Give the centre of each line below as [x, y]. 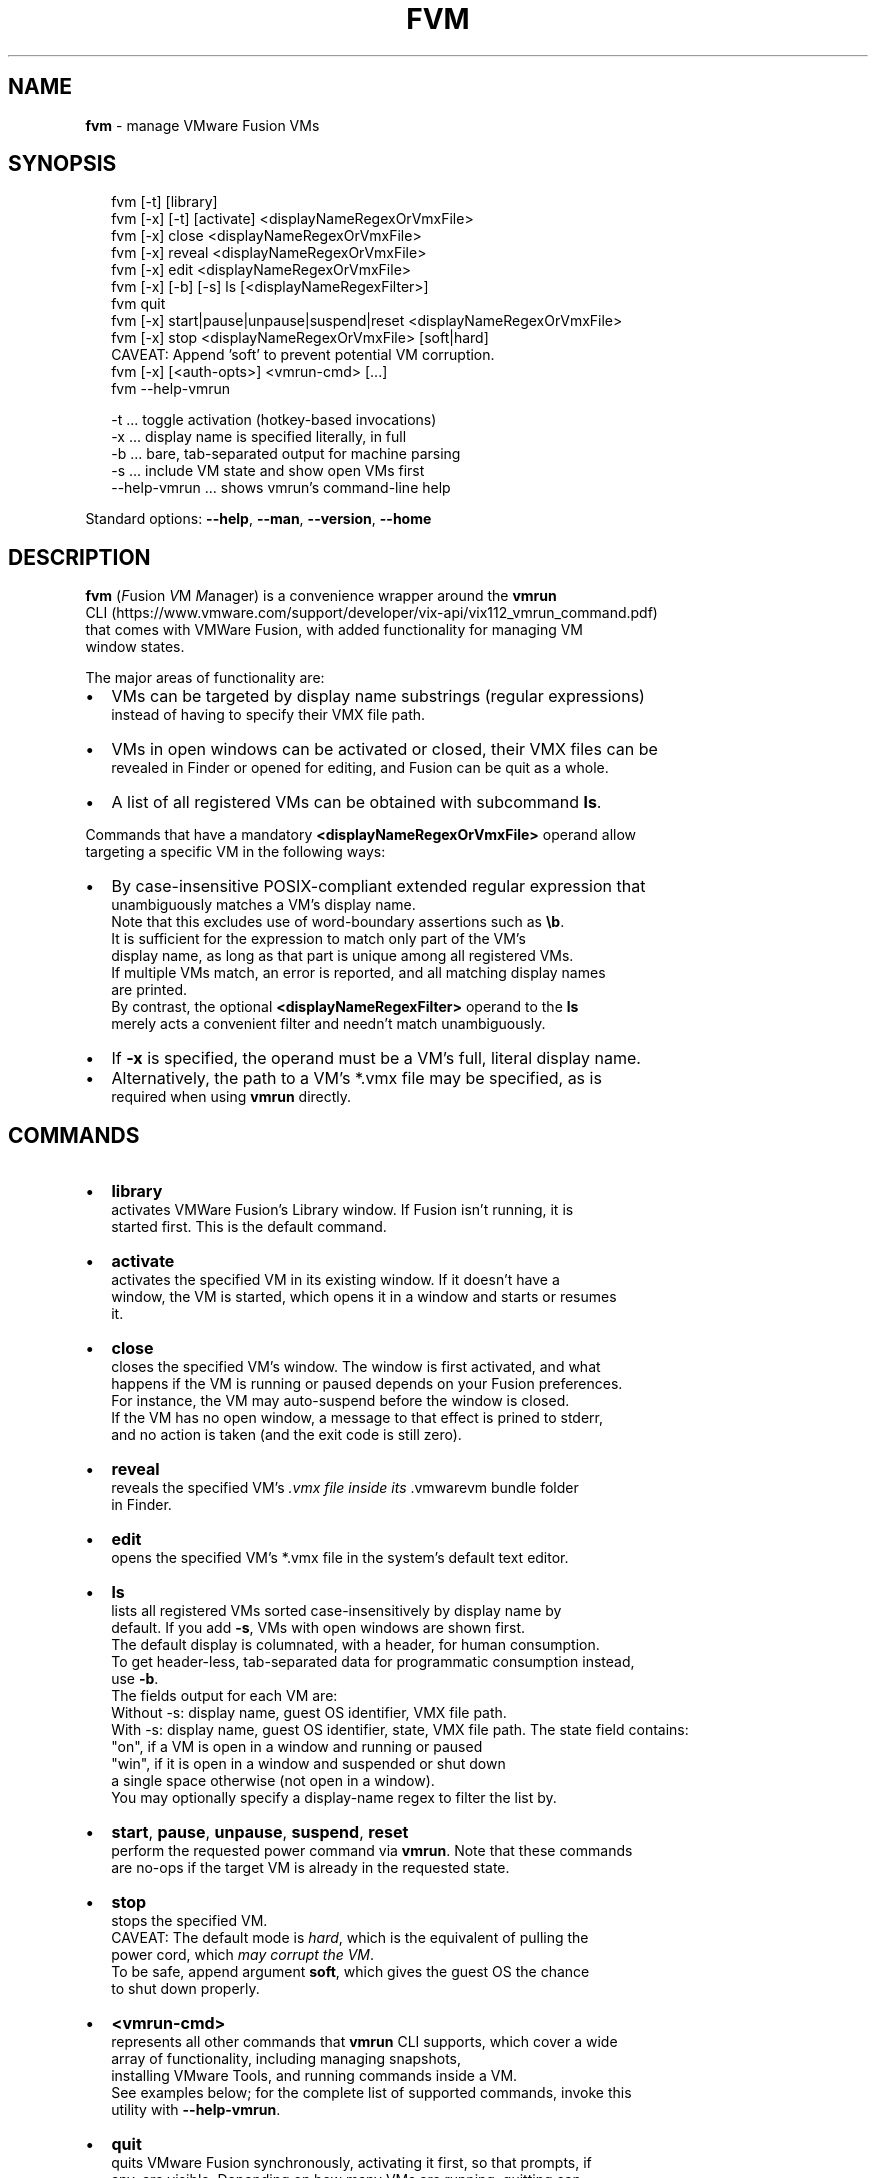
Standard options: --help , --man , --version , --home [258, 519]
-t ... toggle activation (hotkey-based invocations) [274, 420]
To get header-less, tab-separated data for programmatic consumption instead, [373, 1662]
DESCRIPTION [79, 557]
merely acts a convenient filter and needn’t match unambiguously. [328, 1024]
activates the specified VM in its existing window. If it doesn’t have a [335, 1280]
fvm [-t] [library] [164, 202]
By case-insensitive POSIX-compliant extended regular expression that [378, 886]
